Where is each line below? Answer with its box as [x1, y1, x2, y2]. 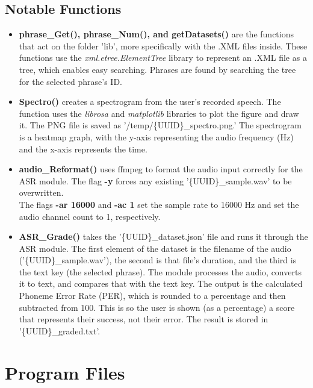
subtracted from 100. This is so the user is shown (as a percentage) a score [19, 301, 295, 313]
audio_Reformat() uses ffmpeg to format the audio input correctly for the [19, 163, 303, 175]
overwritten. [19, 186, 64, 199]
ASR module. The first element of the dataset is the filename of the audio [19, 242, 291, 254]
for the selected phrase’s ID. [19, 75, 123, 87]
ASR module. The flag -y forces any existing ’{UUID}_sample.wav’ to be [19, 174, 292, 187]
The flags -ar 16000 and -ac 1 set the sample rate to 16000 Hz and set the [19, 198, 299, 210]
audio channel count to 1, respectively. [19, 210, 161, 222]
